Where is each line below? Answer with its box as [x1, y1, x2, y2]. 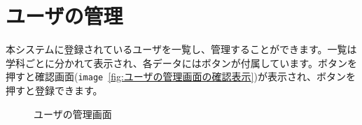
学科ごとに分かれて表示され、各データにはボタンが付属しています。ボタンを [6, 55, 357, 70]
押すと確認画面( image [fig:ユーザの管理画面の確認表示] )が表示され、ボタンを [6, 69, 356, 84]
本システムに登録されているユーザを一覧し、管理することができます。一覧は [6, 42, 357, 57]
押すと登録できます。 [6, 82, 103, 97]
